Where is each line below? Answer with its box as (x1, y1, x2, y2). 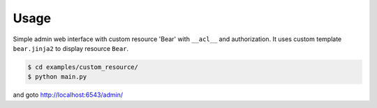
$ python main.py (27, 73, 87, 81)
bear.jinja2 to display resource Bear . (13, 44, 129, 52)
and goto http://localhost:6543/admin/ (13, 91, 124, 99)
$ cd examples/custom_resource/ (27, 63, 139, 71)
